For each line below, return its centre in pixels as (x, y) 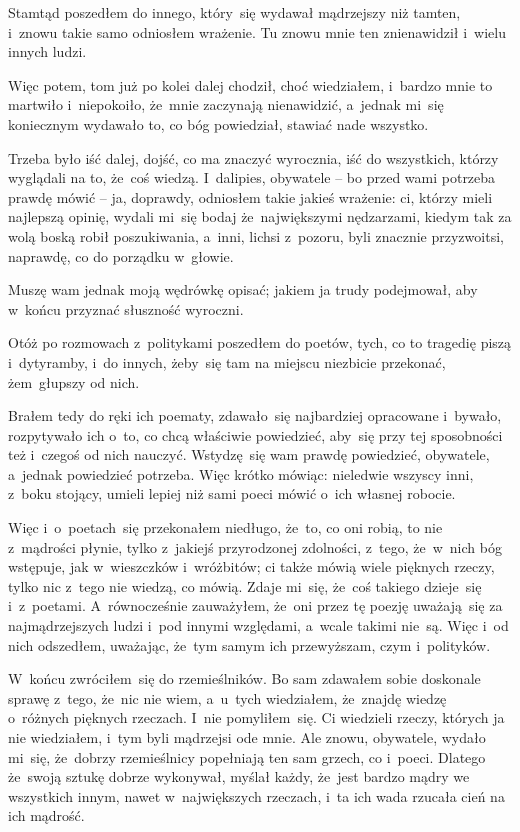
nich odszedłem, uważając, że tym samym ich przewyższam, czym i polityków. (249, 644)
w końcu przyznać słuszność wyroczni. (126, 308)
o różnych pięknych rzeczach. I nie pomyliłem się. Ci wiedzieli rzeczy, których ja (256, 717)
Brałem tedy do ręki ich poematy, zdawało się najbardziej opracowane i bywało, (255, 415)
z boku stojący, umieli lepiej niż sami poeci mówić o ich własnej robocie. (232, 493)
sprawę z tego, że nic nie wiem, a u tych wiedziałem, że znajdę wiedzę (227, 697)
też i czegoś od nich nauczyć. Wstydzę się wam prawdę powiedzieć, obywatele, (249, 454)
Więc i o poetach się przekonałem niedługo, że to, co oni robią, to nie (225, 527)
